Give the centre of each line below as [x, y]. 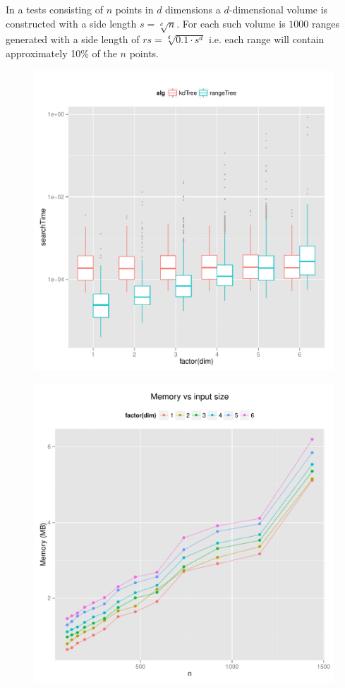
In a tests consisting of [54, 9]
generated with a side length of [73, 39]
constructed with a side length [71, 23]
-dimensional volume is [278, 9]
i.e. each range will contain [267, 39]
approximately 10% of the [61, 53]
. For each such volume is [231, 23]
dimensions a [193, 9]
